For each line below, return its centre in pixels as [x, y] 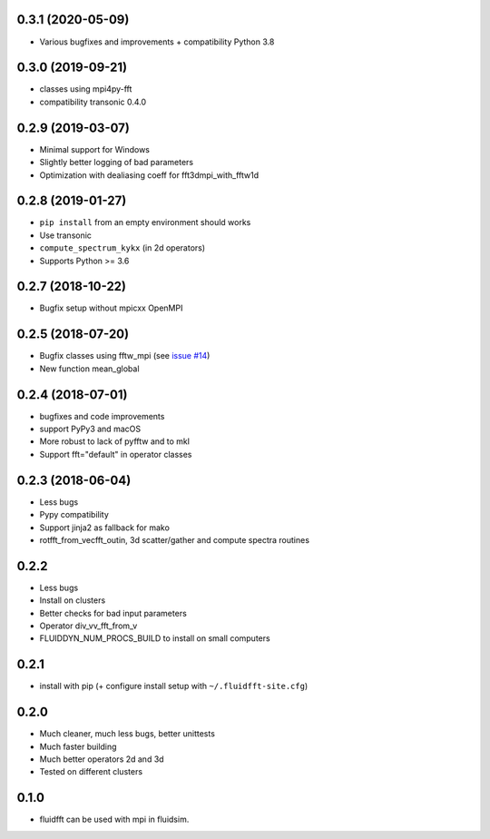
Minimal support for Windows [94, 149]
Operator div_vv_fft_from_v [88, 626]
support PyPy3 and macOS [90, 429]
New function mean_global [89, 369]
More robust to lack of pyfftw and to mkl [115, 441]
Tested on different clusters [91, 772]
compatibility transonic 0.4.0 [93, 102]
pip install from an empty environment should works [145, 222]
